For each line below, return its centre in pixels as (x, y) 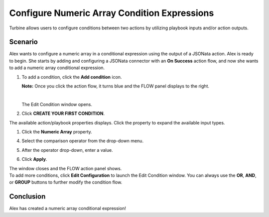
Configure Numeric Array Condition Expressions (112, 13)
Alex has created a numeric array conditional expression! (68, 209)
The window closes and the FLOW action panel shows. (66, 168)
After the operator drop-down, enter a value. (67, 150)
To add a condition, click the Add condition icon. (72, 77)
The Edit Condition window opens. (57, 104)
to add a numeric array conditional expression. (57, 68)
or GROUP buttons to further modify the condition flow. (66, 182)
